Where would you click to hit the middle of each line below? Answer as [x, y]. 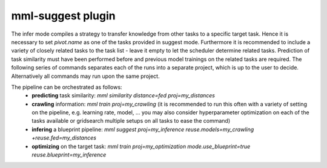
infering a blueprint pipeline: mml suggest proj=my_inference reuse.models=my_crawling [143, 129]
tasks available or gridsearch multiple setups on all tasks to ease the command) [131, 121]
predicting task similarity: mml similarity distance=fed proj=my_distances [123, 95]
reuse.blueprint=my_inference [69, 155]
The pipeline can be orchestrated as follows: [67, 87]
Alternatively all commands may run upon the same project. [85, 76]
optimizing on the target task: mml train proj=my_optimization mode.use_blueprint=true [141, 146]
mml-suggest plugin [63, 16]
